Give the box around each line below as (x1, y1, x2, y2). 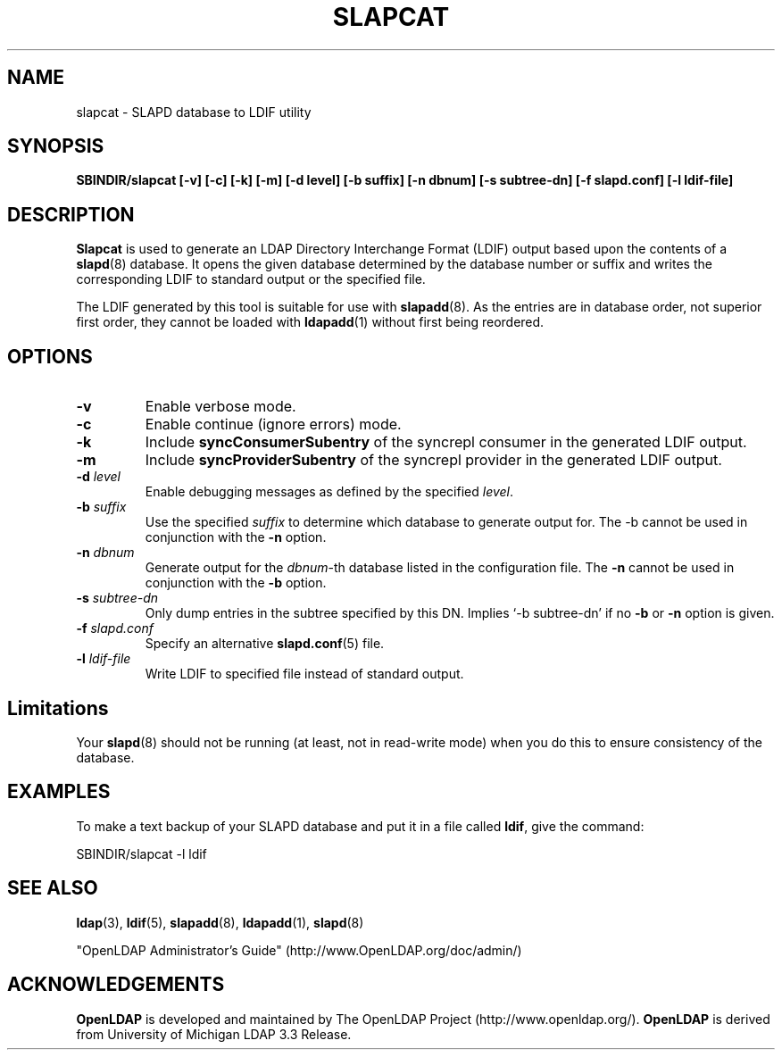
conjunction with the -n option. (145, 529, 327, 545)
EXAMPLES (7, 780, 111, 803)
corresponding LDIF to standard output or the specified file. (76, 271, 426, 287)
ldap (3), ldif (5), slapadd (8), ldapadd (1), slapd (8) (76, 914, 364, 930)
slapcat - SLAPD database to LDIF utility (76, 104, 312, 120)
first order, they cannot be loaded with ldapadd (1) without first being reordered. (76, 314, 545, 330)
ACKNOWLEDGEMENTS (7, 973, 225, 996)
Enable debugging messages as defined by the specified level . (145, 484, 514, 500)
